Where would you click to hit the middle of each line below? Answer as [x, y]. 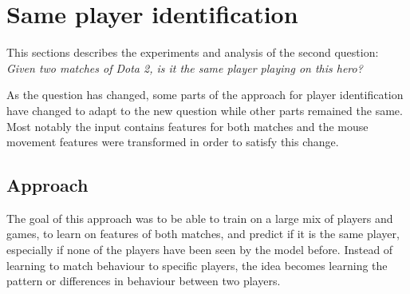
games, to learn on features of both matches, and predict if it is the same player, [203, 234]
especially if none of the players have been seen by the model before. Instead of [200, 250]
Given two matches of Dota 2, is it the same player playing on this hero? [185, 68]
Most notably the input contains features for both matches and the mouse [187, 126]
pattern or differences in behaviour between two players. [144, 281]
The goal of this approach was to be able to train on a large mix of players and [200, 218]
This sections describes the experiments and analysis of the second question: [193, 52]
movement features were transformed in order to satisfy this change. [173, 142]
